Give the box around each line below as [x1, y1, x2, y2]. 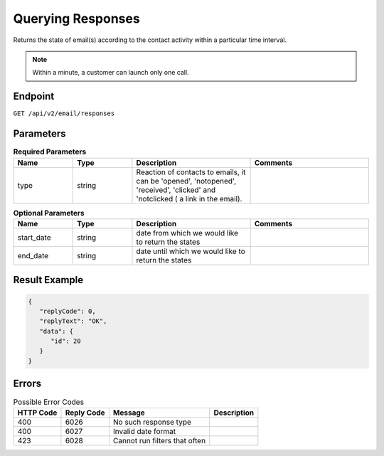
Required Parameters [13, 147, 87, 157]
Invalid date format [112, 426, 176, 436]
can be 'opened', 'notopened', [136, 176, 237, 186]
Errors [13, 378, 42, 390]
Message [112, 408, 145, 418]
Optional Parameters [13, 208, 85, 218]
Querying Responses [13, 11, 140, 26]
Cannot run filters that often [112, 435, 206, 445]
